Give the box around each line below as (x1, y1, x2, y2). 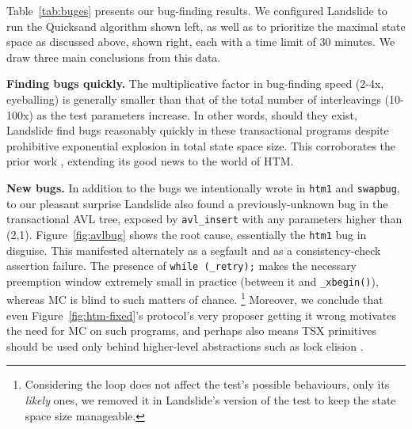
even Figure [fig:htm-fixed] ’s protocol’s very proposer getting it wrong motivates (6, 306, 396, 323)
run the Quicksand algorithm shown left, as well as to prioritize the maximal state (6, 17, 406, 34)
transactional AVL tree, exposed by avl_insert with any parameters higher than (6, 211, 402, 227)
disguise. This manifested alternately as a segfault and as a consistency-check (6, 241, 381, 258)
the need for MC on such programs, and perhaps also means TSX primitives (6, 322, 376, 339)
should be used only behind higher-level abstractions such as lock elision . (6, 337, 364, 354)
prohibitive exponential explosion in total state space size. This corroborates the (6, 137, 396, 154)
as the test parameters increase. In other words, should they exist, (36, 106, 357, 123)
